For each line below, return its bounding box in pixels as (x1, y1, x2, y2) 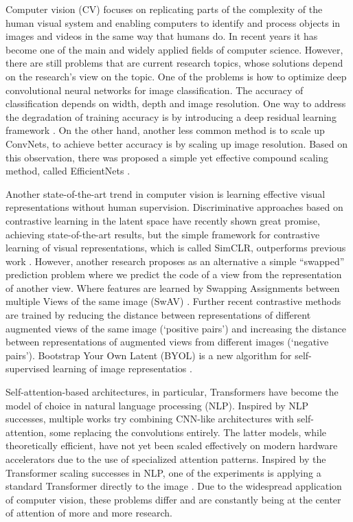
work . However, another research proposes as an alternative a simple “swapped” (5, 253, 345, 268)
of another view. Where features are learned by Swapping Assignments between (5, 280, 340, 295)
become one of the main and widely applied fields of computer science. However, (5, 42, 343, 56)
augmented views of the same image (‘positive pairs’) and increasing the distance (5, 321, 346, 335)
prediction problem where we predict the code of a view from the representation (5, 267, 342, 282)
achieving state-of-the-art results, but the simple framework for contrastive (5, 227, 320, 241)
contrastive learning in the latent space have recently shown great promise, (5, 213, 320, 227)
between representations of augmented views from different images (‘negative (5, 334, 329, 349)
